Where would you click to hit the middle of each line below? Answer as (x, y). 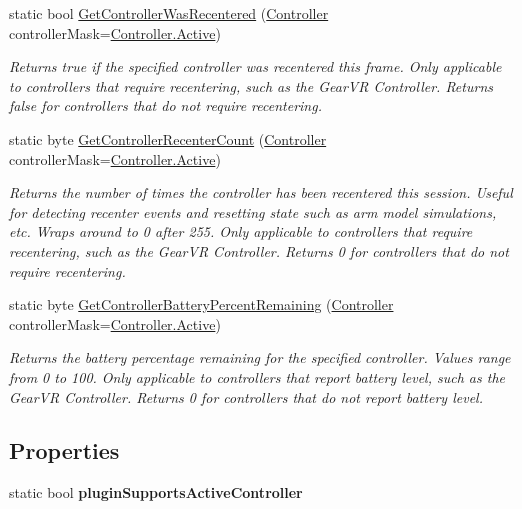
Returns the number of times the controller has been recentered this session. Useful (261, 192)
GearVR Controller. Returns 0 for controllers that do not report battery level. (246, 396)
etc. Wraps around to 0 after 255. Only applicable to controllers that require (241, 231)
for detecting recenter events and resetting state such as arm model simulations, (253, 211)
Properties (64, 450)
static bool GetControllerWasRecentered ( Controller (169, 13)
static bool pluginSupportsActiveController (156, 492)
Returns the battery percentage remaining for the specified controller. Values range (260, 357)
